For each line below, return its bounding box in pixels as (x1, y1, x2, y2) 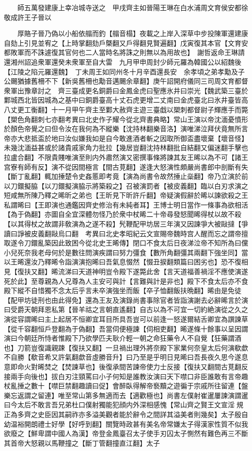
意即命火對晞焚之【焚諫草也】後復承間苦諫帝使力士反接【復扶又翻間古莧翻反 (4, 361, 248, 371)
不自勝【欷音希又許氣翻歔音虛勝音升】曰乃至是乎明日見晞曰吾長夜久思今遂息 (4, 352, 248, 362)
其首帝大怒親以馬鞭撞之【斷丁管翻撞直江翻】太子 (4, 437, 160, 448)
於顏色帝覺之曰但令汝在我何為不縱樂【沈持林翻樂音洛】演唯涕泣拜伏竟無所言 (4, 123, 248, 134)
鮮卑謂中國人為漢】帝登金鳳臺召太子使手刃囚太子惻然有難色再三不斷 (31, 428, 248, 438)
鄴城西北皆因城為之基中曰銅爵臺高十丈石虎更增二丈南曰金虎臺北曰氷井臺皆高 (4, 95, 248, 105)
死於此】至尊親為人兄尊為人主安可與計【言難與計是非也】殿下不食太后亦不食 (4, 276, 248, 286)
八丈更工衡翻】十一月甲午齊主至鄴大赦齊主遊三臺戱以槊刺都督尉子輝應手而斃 (4, 104, 248, 114)
